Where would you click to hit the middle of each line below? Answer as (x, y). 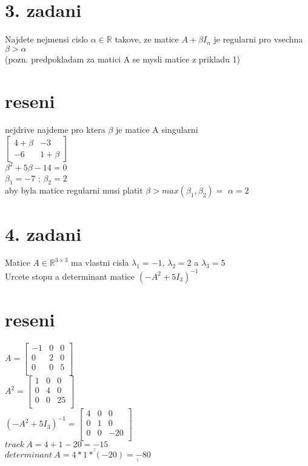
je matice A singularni (157, 130)
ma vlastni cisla (100, 262)
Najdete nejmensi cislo (47, 39)
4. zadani (43, 233)
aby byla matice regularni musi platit (74, 190)
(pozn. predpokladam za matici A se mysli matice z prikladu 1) (122, 59)
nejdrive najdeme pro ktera (55, 130)
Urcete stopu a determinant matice (70, 276)
